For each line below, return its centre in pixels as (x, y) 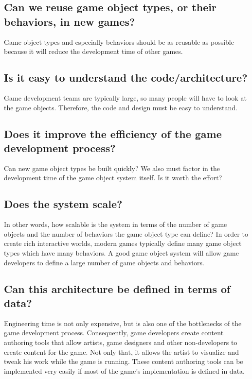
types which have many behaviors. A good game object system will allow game (121, 252)
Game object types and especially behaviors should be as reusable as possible (119, 42)
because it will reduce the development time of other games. (93, 51)
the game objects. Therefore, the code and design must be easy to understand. (121, 107)
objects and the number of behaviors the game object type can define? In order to (126, 233)
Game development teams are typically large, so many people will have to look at (125, 97)
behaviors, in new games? (70, 21)
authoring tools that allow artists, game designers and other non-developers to (121, 342)
